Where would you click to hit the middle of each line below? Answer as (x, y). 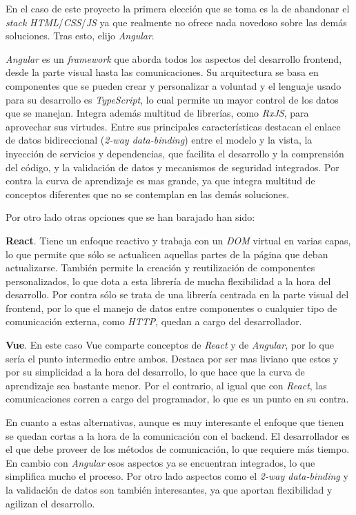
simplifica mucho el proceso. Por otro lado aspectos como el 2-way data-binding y (177, 476)
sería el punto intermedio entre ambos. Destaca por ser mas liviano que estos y (172, 358)
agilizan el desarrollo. (50, 503)
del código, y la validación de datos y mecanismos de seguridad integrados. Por (172, 167)
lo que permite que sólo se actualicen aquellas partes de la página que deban (167, 254)
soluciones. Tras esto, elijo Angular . (80, 36)
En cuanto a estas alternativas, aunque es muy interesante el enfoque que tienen (175, 422)
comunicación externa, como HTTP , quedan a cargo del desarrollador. (154, 321)
